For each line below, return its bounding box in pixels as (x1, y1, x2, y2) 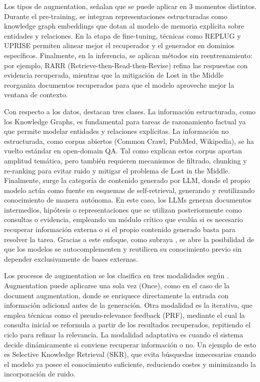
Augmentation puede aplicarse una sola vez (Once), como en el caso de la (4, 280, 230, 291)
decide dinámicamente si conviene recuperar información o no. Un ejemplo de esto (4, 339, 256, 349)
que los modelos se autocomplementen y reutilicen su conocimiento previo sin (4, 244, 242, 254)
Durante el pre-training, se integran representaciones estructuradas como (4, 11, 227, 21)
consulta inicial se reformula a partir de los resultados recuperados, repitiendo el (4, 319, 251, 330)
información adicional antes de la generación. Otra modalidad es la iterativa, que (4, 300, 252, 310)
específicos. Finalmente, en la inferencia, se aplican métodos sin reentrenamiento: (4, 50, 252, 60)
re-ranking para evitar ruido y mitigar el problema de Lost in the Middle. (4, 165, 230, 175)
